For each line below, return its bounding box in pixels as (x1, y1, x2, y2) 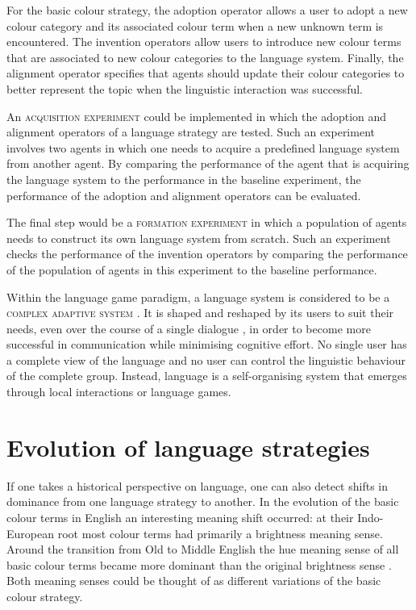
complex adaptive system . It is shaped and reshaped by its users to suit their (6, 304, 394, 321)
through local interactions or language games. (6, 383, 231, 400)
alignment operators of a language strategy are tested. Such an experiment (6, 123, 375, 140)
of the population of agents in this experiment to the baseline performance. (6, 261, 377, 278)
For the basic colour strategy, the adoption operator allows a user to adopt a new (6, 2, 408, 18)
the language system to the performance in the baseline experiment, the (6, 170, 361, 187)
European (6, 524, 54, 541)
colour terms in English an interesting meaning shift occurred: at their (6, 508, 354, 525)
